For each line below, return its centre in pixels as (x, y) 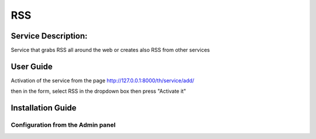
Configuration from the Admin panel (63, 125)
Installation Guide (44, 108)
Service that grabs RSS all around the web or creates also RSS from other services (110, 50)
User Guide (32, 66)
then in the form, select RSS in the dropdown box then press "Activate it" (99, 91)
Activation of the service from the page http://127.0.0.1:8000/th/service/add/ (102, 80)
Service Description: (49, 36)
